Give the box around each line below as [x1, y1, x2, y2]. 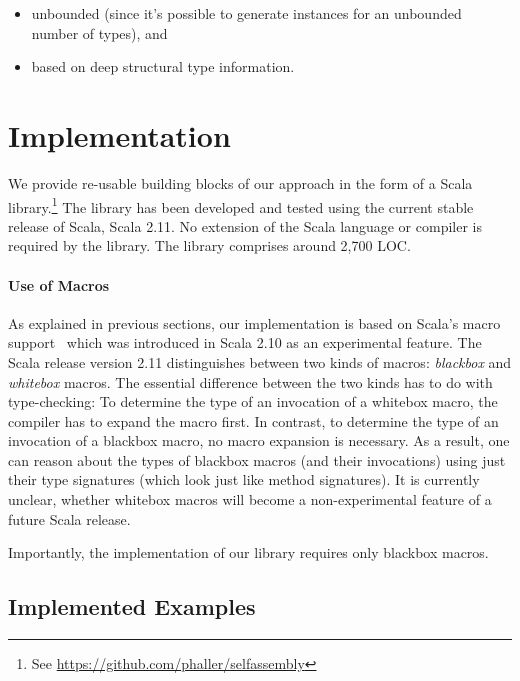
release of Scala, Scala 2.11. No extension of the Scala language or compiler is [8, 215, 482, 236]
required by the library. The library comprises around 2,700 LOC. [8, 235, 411, 256]
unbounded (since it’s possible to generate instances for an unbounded [31, 3, 462, 23]
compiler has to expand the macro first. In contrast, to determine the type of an [8, 410, 499, 431]
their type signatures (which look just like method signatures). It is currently [8, 469, 480, 490]
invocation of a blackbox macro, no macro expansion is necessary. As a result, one [8, 430, 510, 451]
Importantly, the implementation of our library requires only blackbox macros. [8, 542, 489, 563]
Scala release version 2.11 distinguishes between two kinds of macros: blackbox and [8, 351, 512, 372]
